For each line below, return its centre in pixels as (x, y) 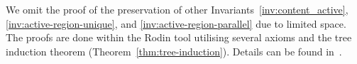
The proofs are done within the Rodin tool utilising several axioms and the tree (179, 37)
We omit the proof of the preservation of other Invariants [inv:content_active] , (177, 9)
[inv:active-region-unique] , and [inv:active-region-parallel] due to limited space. (176, 23)
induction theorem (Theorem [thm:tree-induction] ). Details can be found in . (174, 51)
